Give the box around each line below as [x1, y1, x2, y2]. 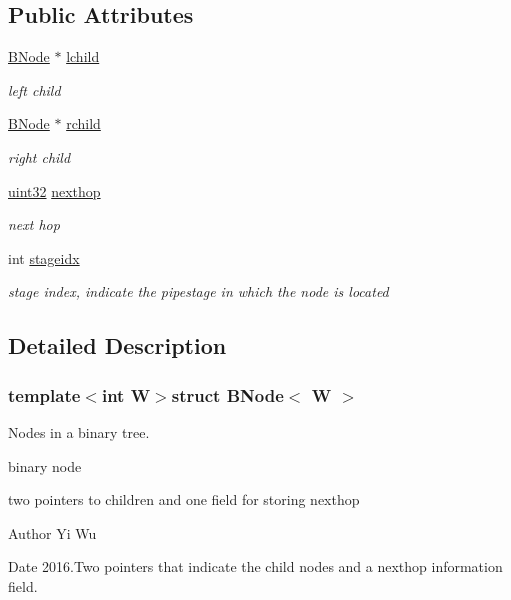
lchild [66, 46, 100, 67]
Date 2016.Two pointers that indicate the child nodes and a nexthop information [8, 556, 503, 577]
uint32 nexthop [8, 180, 101, 201]
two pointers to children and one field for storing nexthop [8, 489, 360, 510]
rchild [66, 113, 101, 134]
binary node [8, 455, 82, 476]
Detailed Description [8, 330, 227, 361]
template [8, 382, 81, 407]
